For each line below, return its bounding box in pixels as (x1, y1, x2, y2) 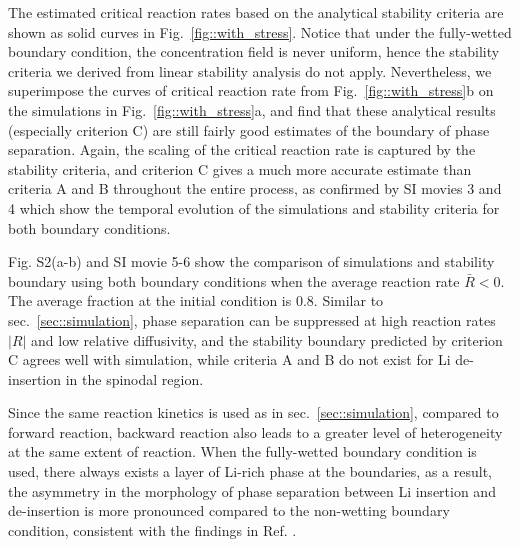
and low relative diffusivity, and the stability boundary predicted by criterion (31, 329, 503, 350)
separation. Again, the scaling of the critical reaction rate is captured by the (8, 139, 476, 160)
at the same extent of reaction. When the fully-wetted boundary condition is (8, 441, 477, 462)
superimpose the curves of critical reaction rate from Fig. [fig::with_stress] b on (8, 80, 494, 101)
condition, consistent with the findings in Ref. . (8, 519, 297, 540)
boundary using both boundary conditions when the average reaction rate (8, 270, 460, 291)
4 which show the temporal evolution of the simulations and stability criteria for (8, 197, 500, 218)
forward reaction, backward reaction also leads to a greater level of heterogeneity (8, 421, 503, 442)
